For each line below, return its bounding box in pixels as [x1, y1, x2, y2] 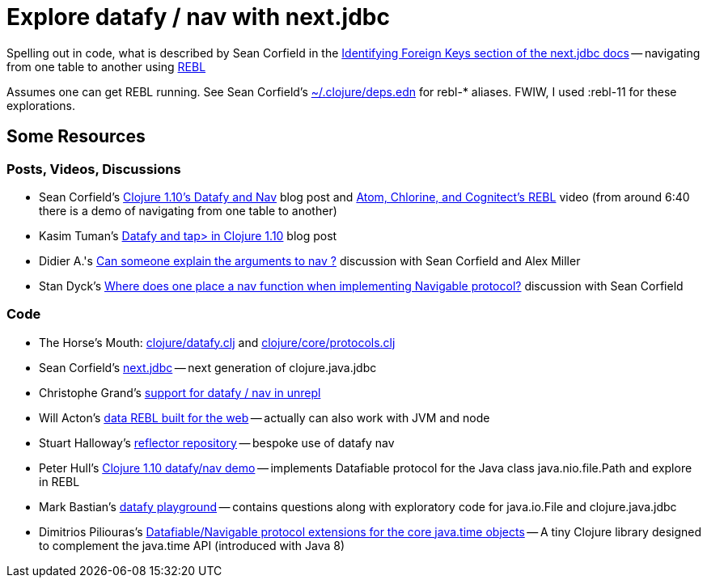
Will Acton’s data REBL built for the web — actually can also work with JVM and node [39, 410, 490, 425]
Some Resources [6, 126, 146, 147]
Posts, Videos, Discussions [6, 160, 181, 177]
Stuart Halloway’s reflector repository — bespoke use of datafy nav [39, 435, 395, 450]
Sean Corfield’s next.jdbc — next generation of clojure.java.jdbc [39, 360, 377, 375]
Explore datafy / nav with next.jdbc [6, 3, 390, 31]
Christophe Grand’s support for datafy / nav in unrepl [39, 385, 321, 400]
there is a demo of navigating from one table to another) [39, 203, 337, 218]
